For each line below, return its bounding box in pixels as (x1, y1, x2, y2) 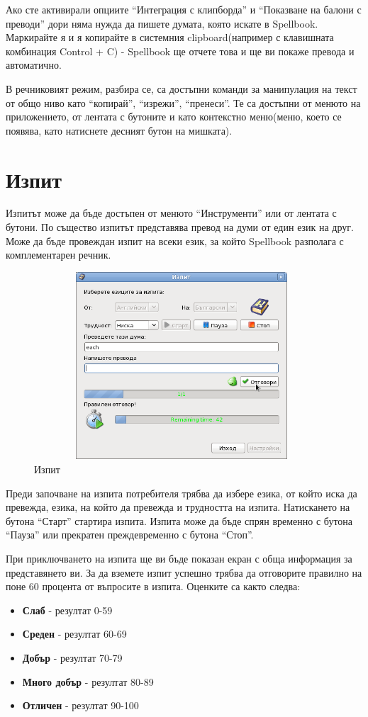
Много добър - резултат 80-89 (22, 674, 154, 689)
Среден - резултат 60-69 (22, 626, 127, 641)
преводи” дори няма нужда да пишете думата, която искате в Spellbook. (6, 16, 318, 30)
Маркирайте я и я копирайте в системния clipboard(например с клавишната (6, 30, 334, 45)
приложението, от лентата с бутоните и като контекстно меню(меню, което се (6, 109, 342, 124)
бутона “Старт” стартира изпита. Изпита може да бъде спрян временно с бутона (6, 513, 353, 528)
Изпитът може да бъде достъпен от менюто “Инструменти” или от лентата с (6, 205, 337, 220)
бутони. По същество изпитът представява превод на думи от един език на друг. (6, 220, 354, 235)
